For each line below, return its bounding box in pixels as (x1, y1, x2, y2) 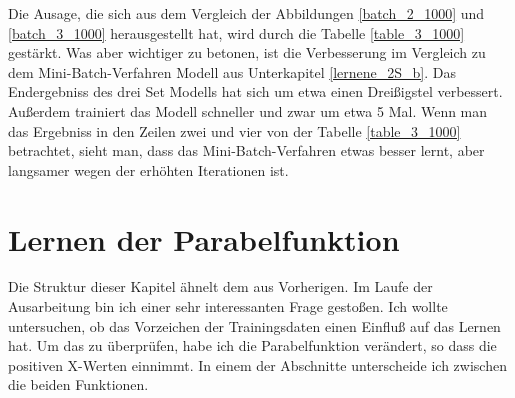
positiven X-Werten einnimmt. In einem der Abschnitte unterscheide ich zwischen (8, 354, 507, 375)
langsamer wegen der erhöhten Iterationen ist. (8, 159, 289, 180)
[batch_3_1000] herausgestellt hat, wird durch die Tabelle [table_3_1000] (8, 22, 465, 43)
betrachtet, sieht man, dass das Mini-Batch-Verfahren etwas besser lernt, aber (8, 140, 485, 161)
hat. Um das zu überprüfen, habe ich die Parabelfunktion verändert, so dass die (8, 335, 497, 356)
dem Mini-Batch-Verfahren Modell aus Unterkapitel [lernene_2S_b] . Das (8, 61, 456, 82)
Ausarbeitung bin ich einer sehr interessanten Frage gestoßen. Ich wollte (8, 296, 448, 317)
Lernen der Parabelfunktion (8, 218, 400, 259)
